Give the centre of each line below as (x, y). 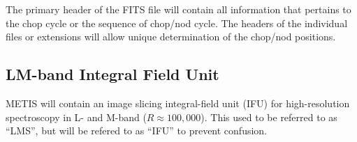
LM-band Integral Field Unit (112, 74)
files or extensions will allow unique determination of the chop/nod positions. (171, 37)
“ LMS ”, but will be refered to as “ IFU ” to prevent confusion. (137, 131)
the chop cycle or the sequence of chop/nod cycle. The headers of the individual (177, 23)
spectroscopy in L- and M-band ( (76, 117)
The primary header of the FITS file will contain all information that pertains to (178, 9)
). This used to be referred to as (269, 117)
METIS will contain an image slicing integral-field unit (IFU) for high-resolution (178, 103)
